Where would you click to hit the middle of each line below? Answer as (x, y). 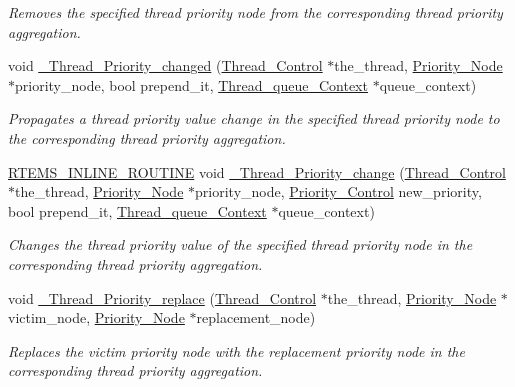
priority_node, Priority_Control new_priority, (338, 191)
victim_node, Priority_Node (96, 317)
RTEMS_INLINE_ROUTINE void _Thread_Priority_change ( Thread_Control (257, 171)
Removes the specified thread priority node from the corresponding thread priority (255, 12)
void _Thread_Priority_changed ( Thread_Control (165, 65)
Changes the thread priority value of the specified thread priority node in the (240, 244)
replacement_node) (256, 317)
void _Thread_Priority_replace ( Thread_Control (162, 297)
